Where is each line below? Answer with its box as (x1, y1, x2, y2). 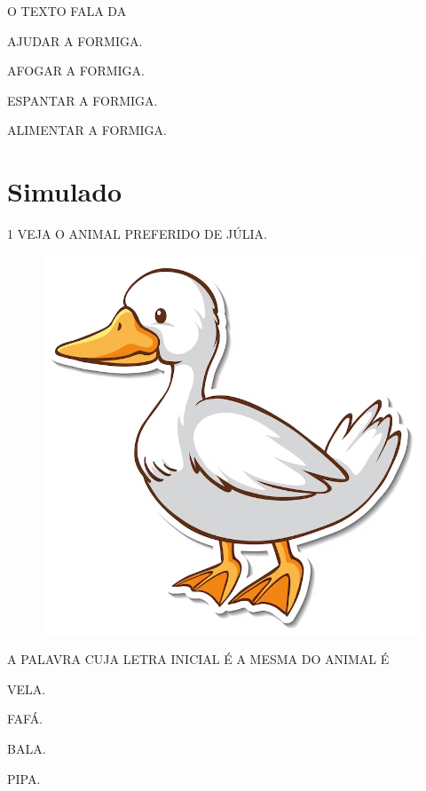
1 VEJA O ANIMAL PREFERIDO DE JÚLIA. (7, 225, 267, 243)
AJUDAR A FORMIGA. (7, 31, 143, 50)
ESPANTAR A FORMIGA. (7, 91, 158, 109)
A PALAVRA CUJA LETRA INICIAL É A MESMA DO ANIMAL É (7, 650, 390, 668)
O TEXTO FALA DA (7, 2, 127, 20)
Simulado (7, 173, 122, 210)
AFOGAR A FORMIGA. (7, 61, 145, 80)
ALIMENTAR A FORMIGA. (7, 121, 167, 139)
